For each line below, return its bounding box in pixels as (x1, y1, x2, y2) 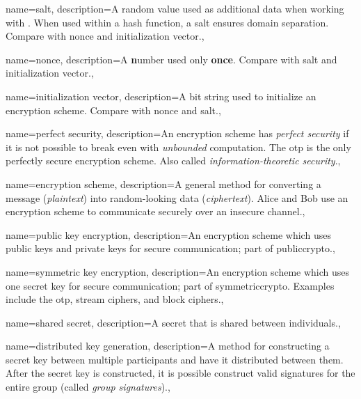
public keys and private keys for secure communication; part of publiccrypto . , (6, 241, 335, 256)
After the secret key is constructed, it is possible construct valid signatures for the (6, 366, 355, 380)
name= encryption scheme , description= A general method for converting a (6, 176, 321, 191)
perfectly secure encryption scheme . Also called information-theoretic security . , (6, 153, 341, 168)
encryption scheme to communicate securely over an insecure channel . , (6, 204, 305, 219)
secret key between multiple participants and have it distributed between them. (6, 352, 344, 366)
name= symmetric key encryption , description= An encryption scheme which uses (6, 264, 350, 279)
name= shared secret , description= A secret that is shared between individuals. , (6, 315, 341, 329)
